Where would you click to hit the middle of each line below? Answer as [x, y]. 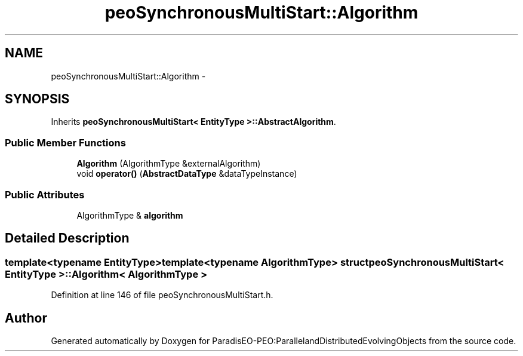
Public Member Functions [65, 142]
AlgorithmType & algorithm [130, 215]
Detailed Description [67, 238]
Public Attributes [45, 194]
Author [26, 318]
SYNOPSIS [37, 99]
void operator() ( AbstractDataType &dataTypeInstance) [187, 174]
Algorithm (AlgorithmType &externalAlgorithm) [169, 164]
